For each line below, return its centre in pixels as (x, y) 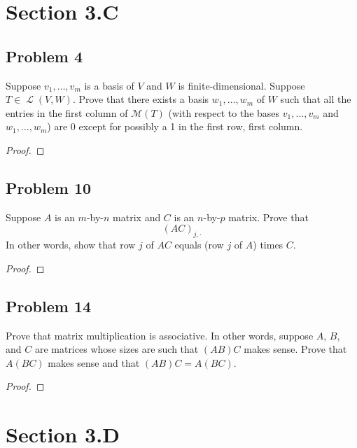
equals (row (199, 245)
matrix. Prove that (268, 217)
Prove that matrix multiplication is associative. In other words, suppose (160, 335)
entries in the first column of (67, 112)
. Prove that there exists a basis (141, 99)
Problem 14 (49, 306)
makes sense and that (94, 362)
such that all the (316, 99)
